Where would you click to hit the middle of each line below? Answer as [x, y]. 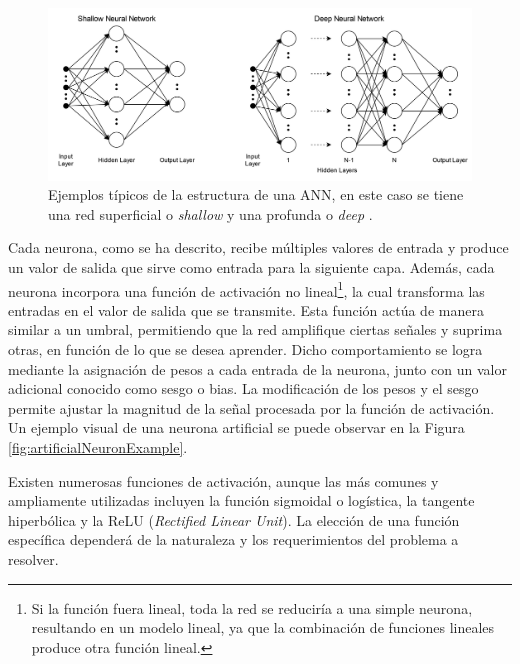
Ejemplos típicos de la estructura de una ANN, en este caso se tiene [256, 194]
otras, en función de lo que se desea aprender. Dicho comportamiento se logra [245, 349]
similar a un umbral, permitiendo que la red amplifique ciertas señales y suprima [255, 329]
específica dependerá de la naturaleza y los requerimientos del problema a [233, 539]
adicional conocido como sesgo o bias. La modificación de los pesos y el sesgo [243, 388]
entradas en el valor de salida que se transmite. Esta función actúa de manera [246, 309]
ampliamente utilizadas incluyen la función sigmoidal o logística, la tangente [241, 500]
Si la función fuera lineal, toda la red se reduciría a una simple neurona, [252, 607]
